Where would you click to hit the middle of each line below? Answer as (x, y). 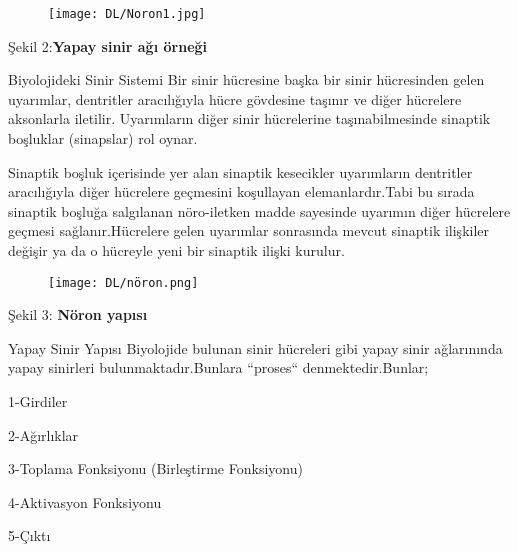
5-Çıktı (29, 535)
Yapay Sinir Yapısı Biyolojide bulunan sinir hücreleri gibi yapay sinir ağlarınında (255, 347)
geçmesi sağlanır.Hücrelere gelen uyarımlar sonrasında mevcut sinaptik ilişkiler (249, 230)
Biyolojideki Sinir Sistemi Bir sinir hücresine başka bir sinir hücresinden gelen (246, 79)
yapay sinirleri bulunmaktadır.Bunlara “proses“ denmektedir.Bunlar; (218, 367)
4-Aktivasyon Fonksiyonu (85, 501)
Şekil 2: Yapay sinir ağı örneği (108, 45)
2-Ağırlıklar (43, 434)
